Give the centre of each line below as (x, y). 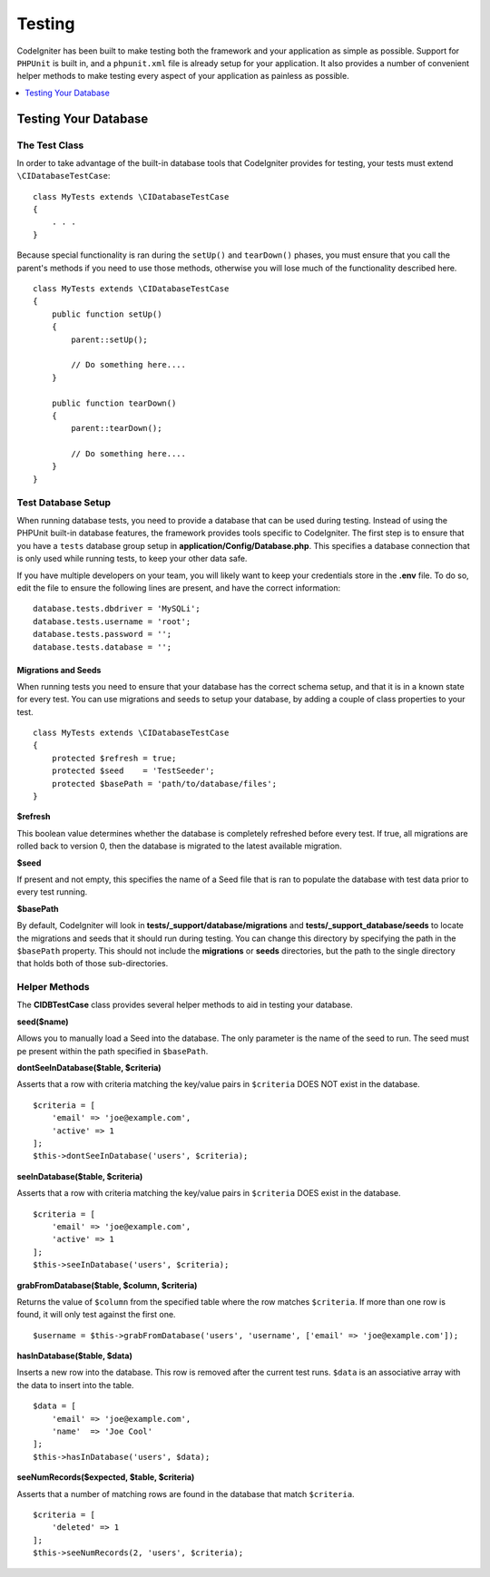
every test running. (52, 892)
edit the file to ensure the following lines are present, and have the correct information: (178, 588)
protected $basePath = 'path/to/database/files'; (164, 784)
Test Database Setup (64, 502)
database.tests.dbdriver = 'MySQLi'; (117, 609)
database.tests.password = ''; (103, 634)
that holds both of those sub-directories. (93, 964)
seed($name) (43, 1022)
